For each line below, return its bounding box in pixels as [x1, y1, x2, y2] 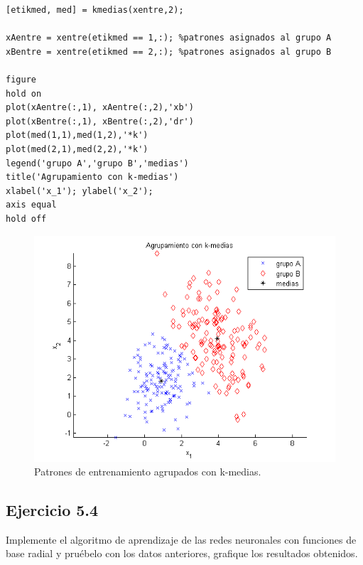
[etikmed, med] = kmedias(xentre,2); [6, 5, 184, 15]
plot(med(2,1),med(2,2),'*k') [6, 144, 148, 154]
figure [6, 74, 36, 85]
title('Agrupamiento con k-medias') [6, 172, 179, 183]
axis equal [6, 200, 57, 210]
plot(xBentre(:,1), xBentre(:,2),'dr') [6, 116, 194, 127]
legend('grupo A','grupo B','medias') [6, 158, 189, 168]
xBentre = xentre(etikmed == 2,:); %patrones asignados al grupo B [6, 46, 332, 57]
